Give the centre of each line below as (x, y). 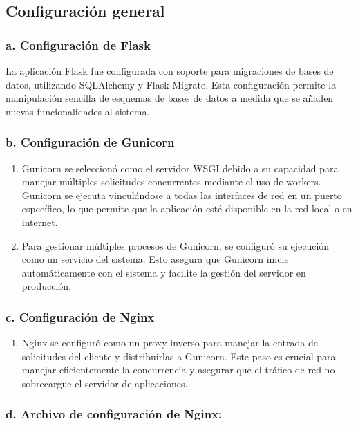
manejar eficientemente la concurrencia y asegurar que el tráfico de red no (178, 370)
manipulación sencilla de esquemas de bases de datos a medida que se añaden (170, 98)
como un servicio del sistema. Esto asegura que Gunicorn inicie (155, 259)
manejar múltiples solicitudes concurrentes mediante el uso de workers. (171, 182)
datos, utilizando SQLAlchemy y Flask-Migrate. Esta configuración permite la (171, 84)
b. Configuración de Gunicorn (90, 142)
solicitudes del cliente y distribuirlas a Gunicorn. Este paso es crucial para (179, 356)
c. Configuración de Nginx (80, 316)
